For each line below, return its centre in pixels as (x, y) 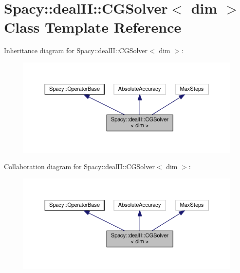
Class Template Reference (93, 27)
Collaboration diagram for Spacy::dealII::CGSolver (79, 166)
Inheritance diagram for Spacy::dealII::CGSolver (76, 50)
